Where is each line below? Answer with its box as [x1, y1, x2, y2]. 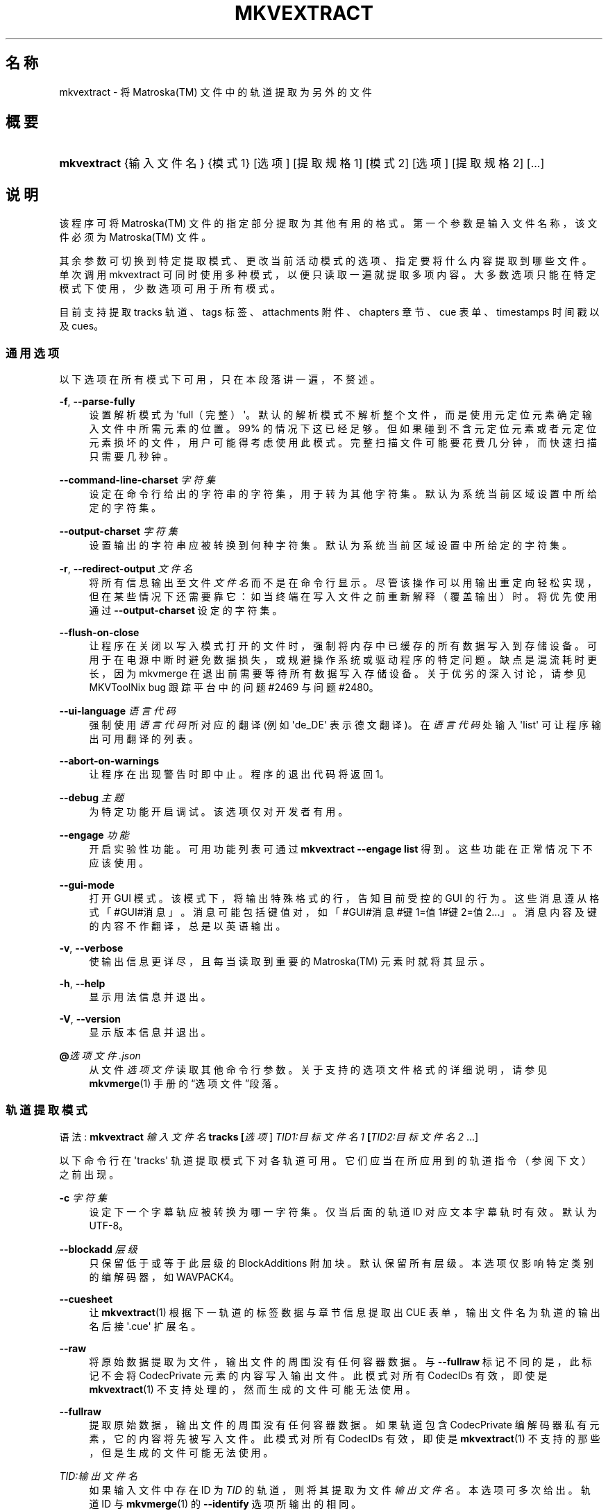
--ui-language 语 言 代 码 [59, 705, 176, 717]
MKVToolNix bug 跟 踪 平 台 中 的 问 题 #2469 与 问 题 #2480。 [89, 681, 379, 694]
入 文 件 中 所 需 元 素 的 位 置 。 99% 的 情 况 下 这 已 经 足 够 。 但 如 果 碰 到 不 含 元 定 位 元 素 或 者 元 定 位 [89, 422, 597, 435]
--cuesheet [59, 1292, 113, 1305]
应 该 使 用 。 [89, 857, 149, 869]
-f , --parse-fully [59, 395, 135, 408]
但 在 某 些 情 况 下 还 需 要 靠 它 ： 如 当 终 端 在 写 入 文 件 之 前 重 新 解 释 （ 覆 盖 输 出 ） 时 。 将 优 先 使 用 [89, 590, 597, 603]
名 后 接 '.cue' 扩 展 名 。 [89, 1320, 201, 1332]
